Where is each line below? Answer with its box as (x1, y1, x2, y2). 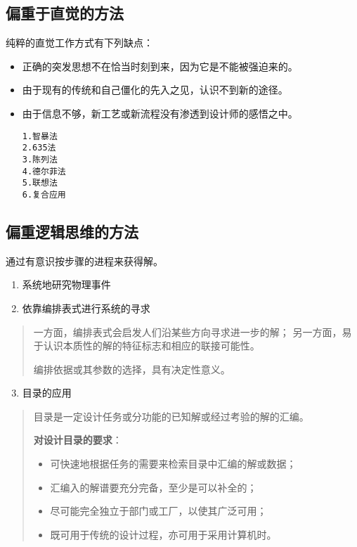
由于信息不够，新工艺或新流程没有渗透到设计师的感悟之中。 (22, 105, 298, 120)
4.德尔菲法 (22, 166, 66, 176)
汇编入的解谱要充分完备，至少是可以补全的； (50, 480, 257, 494)
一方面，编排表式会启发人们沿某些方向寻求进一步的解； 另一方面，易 (33, 324, 352, 339)
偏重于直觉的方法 (6, 2, 124, 24)
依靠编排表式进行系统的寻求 (22, 300, 150, 315)
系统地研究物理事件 (22, 277, 111, 292)
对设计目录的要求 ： (33, 432, 122, 447)
